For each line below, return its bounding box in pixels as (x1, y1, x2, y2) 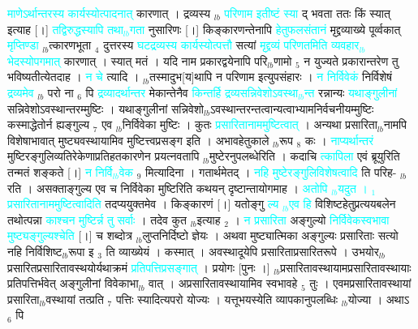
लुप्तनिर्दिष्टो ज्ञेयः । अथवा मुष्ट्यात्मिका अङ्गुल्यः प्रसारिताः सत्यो (142, 227, 399, 244)
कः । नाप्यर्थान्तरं (304, 131, 374, 148)
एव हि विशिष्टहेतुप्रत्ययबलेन (288, 195, 396, 212)
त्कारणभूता (49, 36, 92, 53)
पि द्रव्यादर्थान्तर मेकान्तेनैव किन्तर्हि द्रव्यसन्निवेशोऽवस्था (85, 83, 299, 100)
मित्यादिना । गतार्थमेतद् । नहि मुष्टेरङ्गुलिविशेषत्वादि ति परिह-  (145, 163, 401, 180)
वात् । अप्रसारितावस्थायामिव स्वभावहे (149, 275, 298, 292)
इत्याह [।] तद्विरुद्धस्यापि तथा (7, 20, 123, 37)
